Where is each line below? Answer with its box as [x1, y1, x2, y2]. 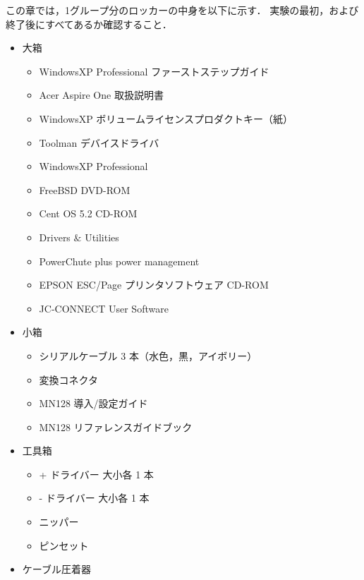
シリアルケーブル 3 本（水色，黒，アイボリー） [39, 348, 257, 363]
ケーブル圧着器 [22, 562, 91, 576]
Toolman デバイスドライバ [39, 135, 159, 150]
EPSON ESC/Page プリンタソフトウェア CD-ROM [39, 277, 269, 292]
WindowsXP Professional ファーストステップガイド [39, 64, 269, 78]
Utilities [85, 229, 119, 244]
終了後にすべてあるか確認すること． [6, 16, 172, 31]
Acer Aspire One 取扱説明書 [39, 87, 164, 102]
